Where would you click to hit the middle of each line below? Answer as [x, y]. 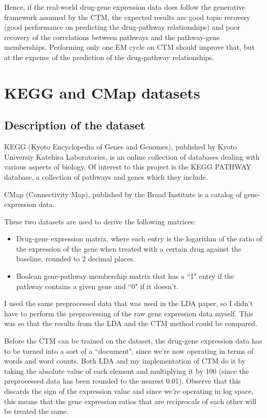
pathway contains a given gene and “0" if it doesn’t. [97, 286]
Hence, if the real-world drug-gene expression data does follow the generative [125, 7]
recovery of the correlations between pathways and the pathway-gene [112, 37]
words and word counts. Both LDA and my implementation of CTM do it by [125, 361]
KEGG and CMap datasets [102, 92]
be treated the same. [36, 411]
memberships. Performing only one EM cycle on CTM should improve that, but [129, 47]
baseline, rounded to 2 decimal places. [76, 259]
